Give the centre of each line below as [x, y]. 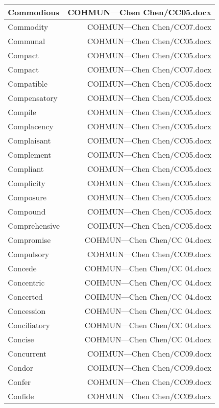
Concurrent [27, 353]
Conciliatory [29, 325]
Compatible [28, 84]
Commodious [34, 12]
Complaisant [29, 140]
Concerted [25, 297]
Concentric [26, 282]
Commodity [28, 27]
